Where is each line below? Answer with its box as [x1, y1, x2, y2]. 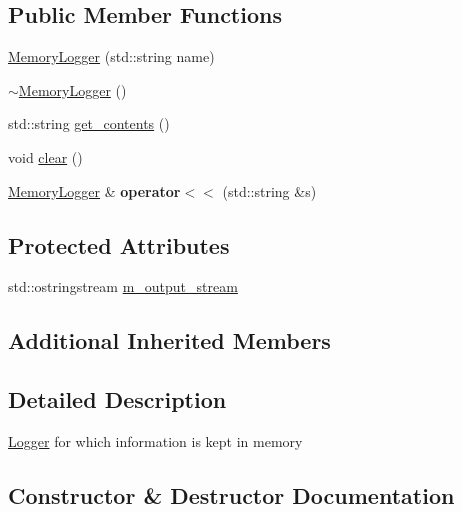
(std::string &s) [222, 180, 317, 201]
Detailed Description [8, 384, 227, 415]
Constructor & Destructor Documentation [8, 479, 455, 510]
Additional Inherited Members [8, 325, 331, 356]
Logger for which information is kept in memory [8, 430, 303, 451]
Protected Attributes [8, 229, 230, 260]
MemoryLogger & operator [8, 180, 181, 201]
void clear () [8, 146, 83, 167]
